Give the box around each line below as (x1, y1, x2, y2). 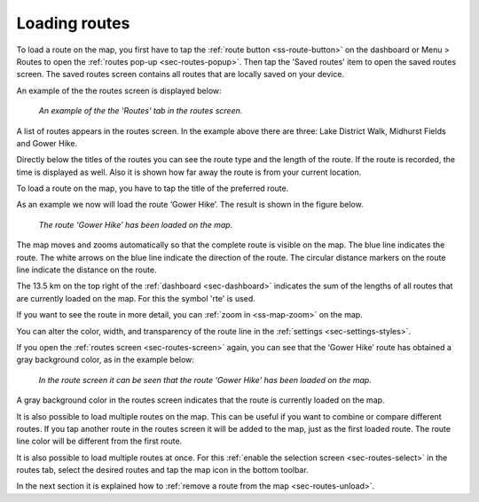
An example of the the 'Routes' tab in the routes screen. (38, 106, 243, 116)
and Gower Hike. (16, 137, 78, 148)
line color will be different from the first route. (16, 435, 183, 447)
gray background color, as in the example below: (16, 355, 195, 365)
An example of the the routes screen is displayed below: (16, 85, 222, 96)
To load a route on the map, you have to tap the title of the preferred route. (16, 183, 289, 194)
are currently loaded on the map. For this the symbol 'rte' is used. (16, 293, 256, 303)
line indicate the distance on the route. (16, 264, 157, 275)
